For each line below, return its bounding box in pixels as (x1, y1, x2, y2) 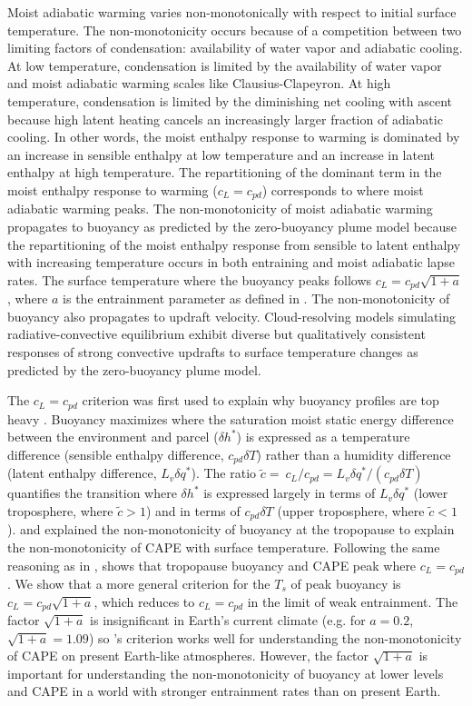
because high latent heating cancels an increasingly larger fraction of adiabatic (7, 109, 443, 128)
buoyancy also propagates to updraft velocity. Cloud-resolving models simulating (7, 306, 457, 325)
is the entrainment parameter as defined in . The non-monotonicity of (63, 289, 450, 308)
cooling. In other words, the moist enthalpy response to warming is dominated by (7, 127, 460, 146)
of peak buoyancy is (290, 573, 401, 592)
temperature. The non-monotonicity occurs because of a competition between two (7, 20, 462, 39)
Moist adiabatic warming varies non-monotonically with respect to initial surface (7, 3, 457, 21)
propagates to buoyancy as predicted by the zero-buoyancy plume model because (7, 216, 457, 235)
